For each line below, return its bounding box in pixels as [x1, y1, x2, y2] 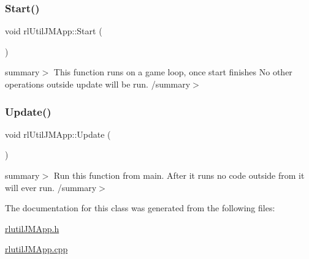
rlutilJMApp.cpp [5, 242, 68, 255]
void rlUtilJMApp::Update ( [5, 127, 111, 140]
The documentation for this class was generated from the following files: [5, 201, 275, 214]
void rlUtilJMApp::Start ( [5, 24, 102, 37]
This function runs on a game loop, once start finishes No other [53, 66, 292, 78]
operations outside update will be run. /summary [5, 78, 191, 90]
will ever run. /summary [5, 181, 97, 193]
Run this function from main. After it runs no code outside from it [53, 169, 305, 181]
